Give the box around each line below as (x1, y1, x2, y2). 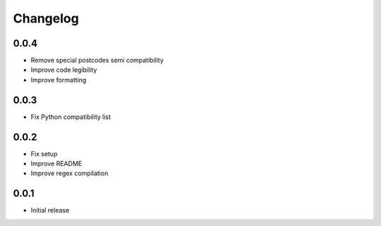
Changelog (13, 11, 79, 26)
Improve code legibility (30, 65, 97, 74)
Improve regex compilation (30, 169, 109, 177)
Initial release (30, 206, 70, 215)
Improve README (30, 159, 83, 168)
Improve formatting (30, 75, 87, 84)
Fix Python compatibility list (30, 113, 111, 121)
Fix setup (30, 149, 58, 158)
